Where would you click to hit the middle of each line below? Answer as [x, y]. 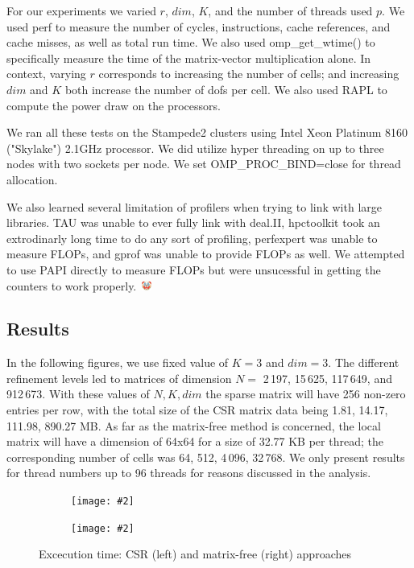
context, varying [46, 74]
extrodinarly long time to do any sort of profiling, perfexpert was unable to [192, 238]
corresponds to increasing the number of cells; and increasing [249, 74]
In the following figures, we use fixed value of [118, 362]
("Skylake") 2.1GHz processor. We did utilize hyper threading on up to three [195, 148]
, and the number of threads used [290, 10]
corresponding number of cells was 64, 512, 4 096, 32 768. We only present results [206, 457]
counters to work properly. [72, 285]
